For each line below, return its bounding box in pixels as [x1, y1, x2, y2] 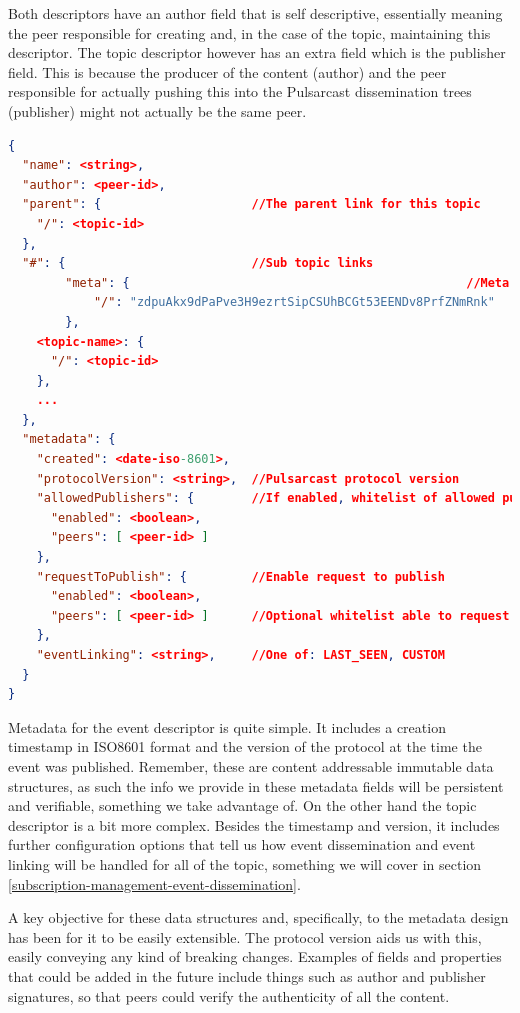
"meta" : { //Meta [65, 275, 510, 290]
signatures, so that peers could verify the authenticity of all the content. [8, 985, 450, 1006]
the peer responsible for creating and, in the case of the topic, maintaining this [8, 22, 491, 43]
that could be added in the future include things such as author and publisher [8, 965, 486, 986]
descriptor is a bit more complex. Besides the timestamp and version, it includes [8, 814, 500, 835]
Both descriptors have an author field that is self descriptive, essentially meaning [8, 3, 503, 23]
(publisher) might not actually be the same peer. [8, 100, 307, 121]
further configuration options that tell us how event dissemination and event [8, 834, 476, 855]
